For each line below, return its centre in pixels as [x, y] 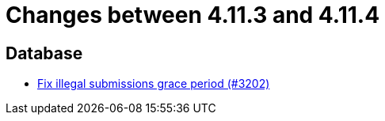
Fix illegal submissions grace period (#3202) [154, 84]
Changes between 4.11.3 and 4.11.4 [193, 15]
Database [44, 53]
